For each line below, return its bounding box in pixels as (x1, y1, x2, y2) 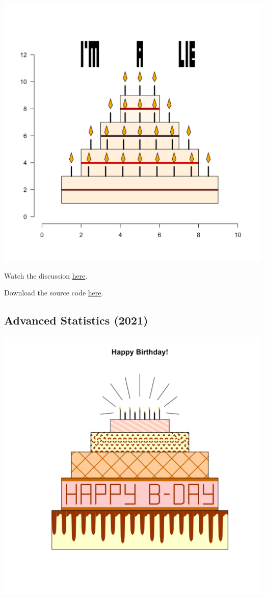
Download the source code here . (4, 287, 103, 298)
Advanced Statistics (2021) (4, 312, 148, 328)
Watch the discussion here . (4, 270, 88, 281)
